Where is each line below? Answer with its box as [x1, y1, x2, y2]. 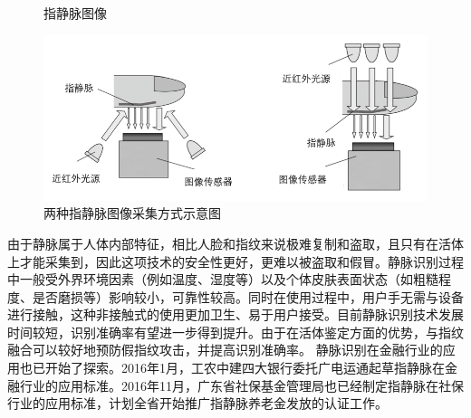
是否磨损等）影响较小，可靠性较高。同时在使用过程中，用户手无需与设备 [32, 287, 464, 306]
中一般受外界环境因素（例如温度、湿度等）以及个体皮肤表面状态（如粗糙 [7, 270, 438, 289]
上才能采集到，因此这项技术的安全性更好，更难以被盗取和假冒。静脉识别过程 [7, 252, 464, 271]
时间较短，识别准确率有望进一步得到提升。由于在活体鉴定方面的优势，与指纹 [7, 322, 464, 341]
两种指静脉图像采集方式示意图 [43, 204, 221, 223]
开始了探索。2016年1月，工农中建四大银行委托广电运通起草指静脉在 [44, 358, 445, 377]
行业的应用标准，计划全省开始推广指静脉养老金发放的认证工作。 [7, 394, 388, 413]
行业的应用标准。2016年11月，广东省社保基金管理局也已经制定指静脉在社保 [19, 375, 464, 394]
